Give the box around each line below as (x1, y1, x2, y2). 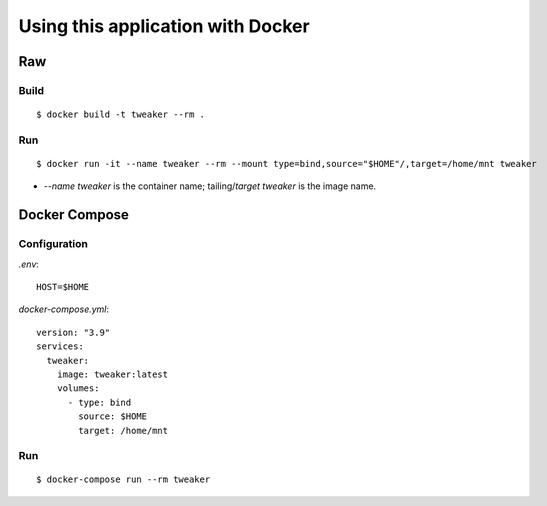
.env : (18, 258, 40, 270)
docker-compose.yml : (18, 303, 110, 315)
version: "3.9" (36, 326, 111, 338)
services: (36, 341, 84, 352)
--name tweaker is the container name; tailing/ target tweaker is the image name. (43, 180, 377, 192)
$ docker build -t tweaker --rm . (36, 109, 205, 120)
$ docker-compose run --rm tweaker (36, 474, 211, 485)
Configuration (18, 237, 89, 251)
